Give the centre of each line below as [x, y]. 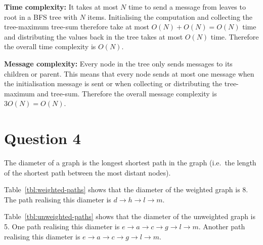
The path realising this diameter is [58, 199]
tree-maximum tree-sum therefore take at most [77, 27]
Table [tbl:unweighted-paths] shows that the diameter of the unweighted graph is [130, 216]
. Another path [222, 226]
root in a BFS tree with [41, 16]
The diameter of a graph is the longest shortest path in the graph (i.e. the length [130, 163]
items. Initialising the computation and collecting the [170, 16]
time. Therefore [235, 36]
